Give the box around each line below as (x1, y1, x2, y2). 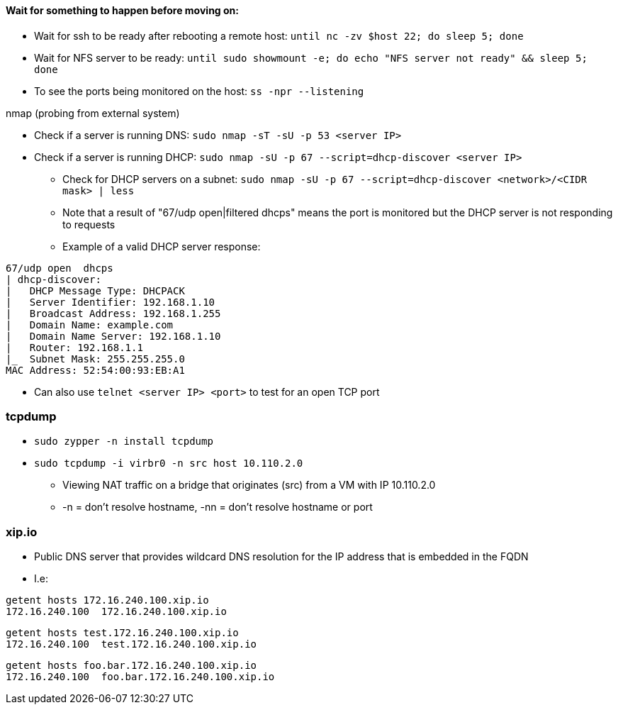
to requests (62, 218, 116, 231)
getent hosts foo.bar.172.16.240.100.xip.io (6, 660, 257, 672)
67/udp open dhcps (6, 262, 113, 274)
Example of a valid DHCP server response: (62, 240, 261, 253)
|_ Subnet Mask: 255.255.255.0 (6, 353, 185, 365)
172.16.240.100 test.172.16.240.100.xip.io (6, 638, 257, 650)
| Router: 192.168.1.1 (6, 341, 143, 353)
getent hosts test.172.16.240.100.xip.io (6, 627, 239, 639)
